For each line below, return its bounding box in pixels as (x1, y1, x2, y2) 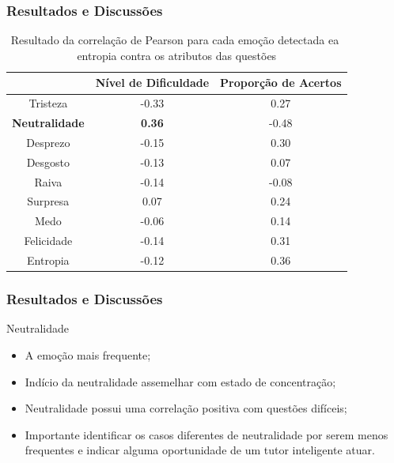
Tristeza (28, 95, 68, 111)
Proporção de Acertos (220, 74, 342, 91)
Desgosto (26, 153, 70, 170)
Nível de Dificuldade (95, 74, 210, 91)
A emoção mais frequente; (25, 346, 151, 363)
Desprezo (26, 134, 70, 150)
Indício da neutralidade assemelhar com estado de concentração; (25, 373, 336, 390)
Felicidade (24, 232, 73, 249)
